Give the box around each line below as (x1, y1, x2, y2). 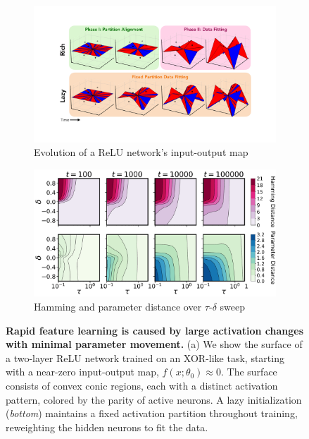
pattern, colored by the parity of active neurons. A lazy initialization (6, 392, 302, 407)
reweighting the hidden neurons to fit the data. (6, 419, 208, 434)
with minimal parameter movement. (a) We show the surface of (6, 337, 303, 351)
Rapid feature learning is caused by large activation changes (6, 323, 304, 337)
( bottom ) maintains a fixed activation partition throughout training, (6, 406, 298, 421)
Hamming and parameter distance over (34, 299, 202, 314)
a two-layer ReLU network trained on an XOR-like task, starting (6, 350, 284, 365)
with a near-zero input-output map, (6, 364, 159, 379)
